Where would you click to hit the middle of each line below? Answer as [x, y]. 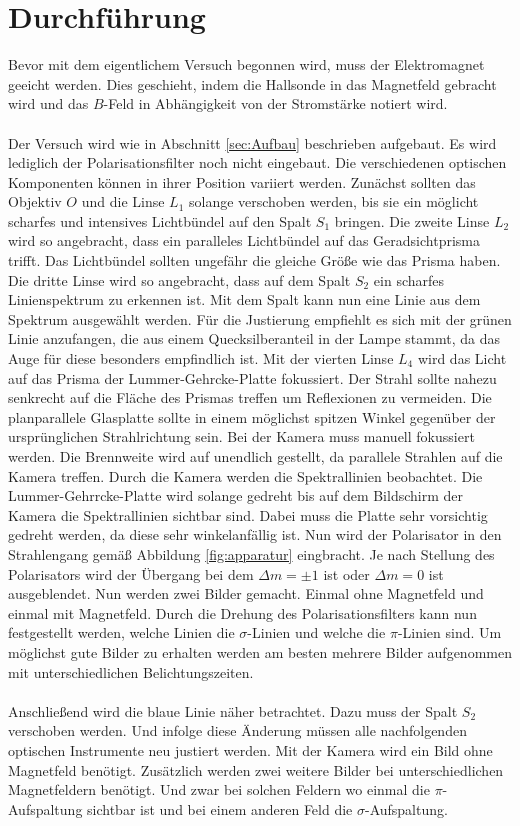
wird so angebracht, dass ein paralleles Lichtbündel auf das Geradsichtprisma [244, 240]
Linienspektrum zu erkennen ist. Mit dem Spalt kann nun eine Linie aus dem [244, 299]
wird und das [48, 103]
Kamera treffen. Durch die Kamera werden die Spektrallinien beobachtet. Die [245, 475]
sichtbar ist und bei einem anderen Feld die [220, 808]
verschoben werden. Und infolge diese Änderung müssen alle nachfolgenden [237, 730]
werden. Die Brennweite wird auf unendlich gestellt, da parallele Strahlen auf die [255, 456]
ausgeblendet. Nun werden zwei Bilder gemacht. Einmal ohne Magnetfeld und [246, 593]
